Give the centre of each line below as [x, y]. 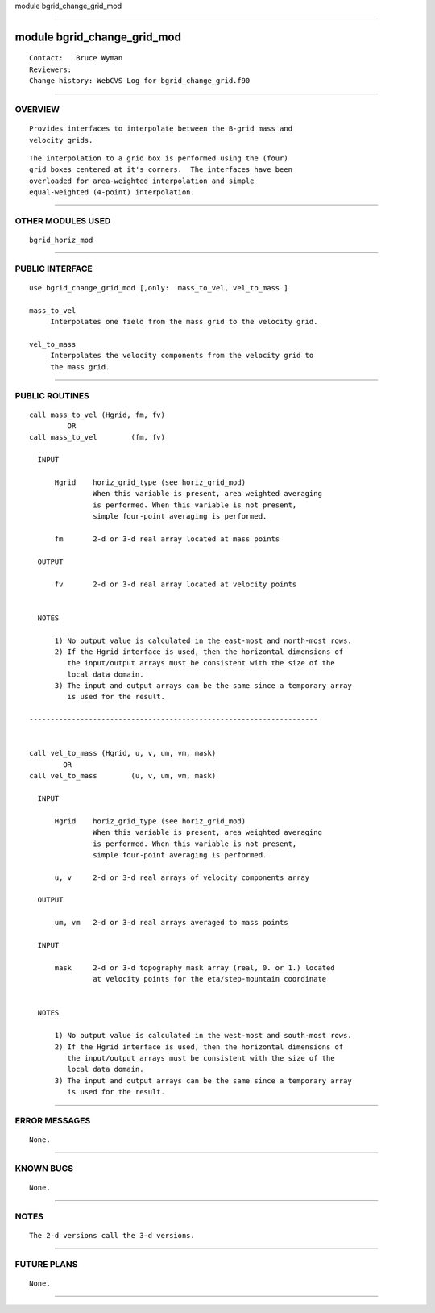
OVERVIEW [37, 109]
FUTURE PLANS [46, 1264]
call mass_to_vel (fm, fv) [97, 437]
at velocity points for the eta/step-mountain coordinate [210, 979]
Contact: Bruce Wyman [76, 58]
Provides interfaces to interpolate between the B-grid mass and [161, 129]
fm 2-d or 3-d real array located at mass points [167, 539]
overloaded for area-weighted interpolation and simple [142, 181]
